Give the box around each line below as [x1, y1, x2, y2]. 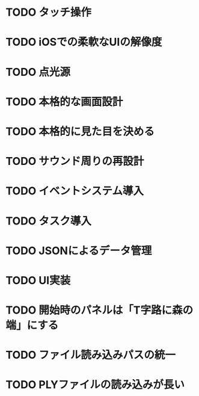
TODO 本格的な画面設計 [5, 94, 123, 108]
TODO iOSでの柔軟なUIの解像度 [5, 36, 162, 49]
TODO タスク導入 [5, 214, 91, 227]
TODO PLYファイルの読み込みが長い [5, 378, 185, 392]
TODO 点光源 [5, 65, 70, 79]
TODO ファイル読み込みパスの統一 [5, 348, 176, 362]
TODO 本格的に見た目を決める [5, 125, 155, 138]
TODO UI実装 [5, 273, 71, 287]
